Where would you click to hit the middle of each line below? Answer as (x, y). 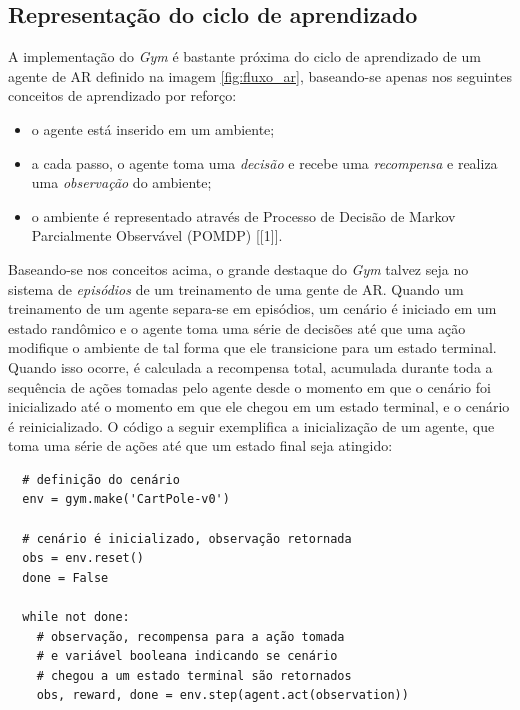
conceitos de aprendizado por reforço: (122, 95)
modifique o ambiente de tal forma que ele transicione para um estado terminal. (252, 347)
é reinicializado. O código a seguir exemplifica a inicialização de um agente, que (251, 425)
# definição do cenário (101, 479)
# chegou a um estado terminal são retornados (194, 675)
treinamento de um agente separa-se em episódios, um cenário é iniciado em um (252, 308)
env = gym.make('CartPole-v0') (126, 499)
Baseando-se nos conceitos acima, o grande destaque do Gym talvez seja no (238, 268)
